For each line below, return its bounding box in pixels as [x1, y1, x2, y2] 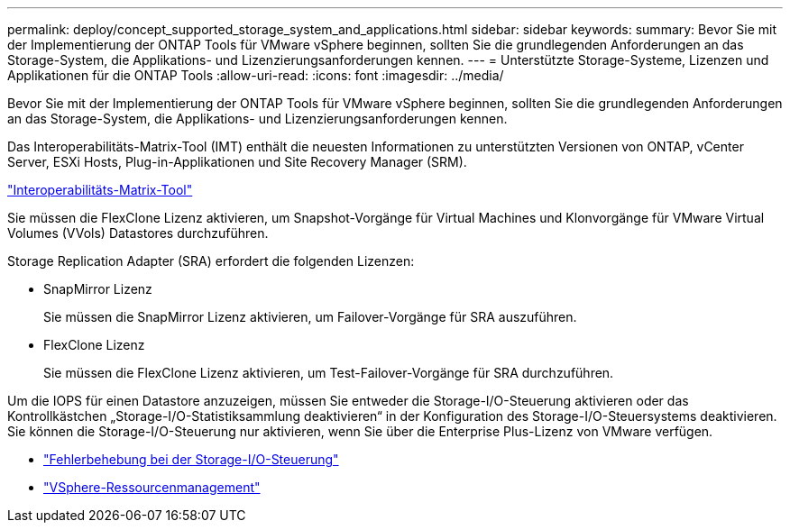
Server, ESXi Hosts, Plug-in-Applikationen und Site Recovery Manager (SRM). [7, 154, 467, 169]
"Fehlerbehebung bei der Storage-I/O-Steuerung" [43, 452, 339, 467]
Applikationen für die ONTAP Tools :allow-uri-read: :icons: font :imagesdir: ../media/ [7, 68, 504, 83]
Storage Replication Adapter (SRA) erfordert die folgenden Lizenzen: [7, 253, 415, 269]
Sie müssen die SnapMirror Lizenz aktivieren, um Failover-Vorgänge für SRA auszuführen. [43, 309, 577, 324]
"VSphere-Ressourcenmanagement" [43, 480, 261, 495]
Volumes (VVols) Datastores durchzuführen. [7, 225, 269, 241]
